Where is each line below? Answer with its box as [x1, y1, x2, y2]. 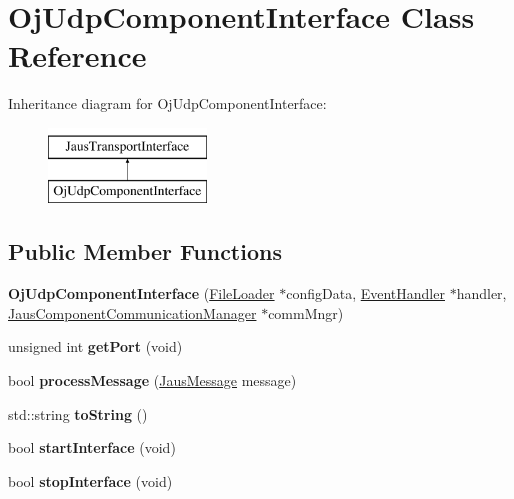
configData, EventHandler [286, 283, 445, 304]
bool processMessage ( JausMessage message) [8, 370, 297, 391]
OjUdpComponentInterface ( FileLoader [8, 283, 275, 304]
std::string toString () [8, 403, 148, 424]
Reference [8, 35, 147, 76]
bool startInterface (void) [8, 437, 176, 458]
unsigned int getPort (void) [8, 336, 183, 357]
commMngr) [268, 302, 344, 323]
